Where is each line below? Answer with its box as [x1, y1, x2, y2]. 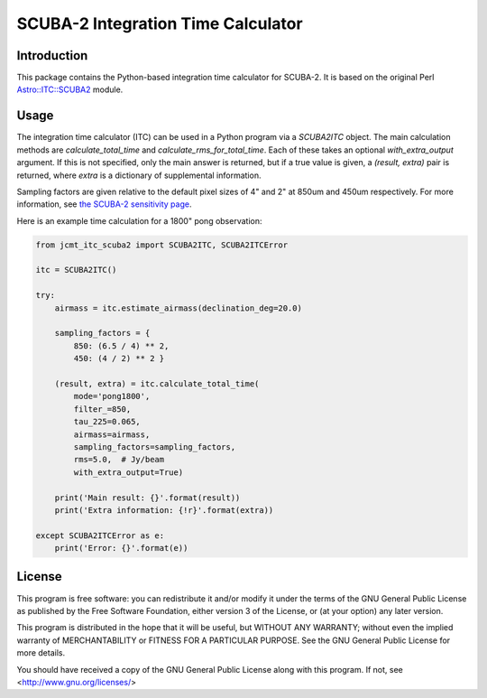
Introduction [16, 48, 88, 63]
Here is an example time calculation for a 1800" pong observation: [16, 215, 262, 226]
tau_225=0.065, [73, 416, 142, 427]
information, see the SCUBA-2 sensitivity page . [16, 199, 192, 209]
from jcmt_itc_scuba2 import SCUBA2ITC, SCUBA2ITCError [35, 239, 289, 250]
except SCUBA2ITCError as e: [35, 530, 165, 541]
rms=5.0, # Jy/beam [73, 454, 165, 465]
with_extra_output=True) [73, 467, 184, 478]
